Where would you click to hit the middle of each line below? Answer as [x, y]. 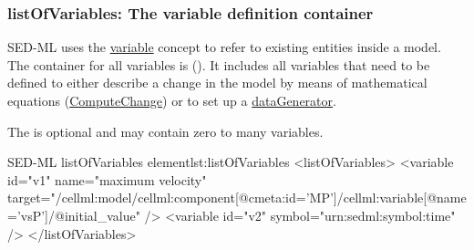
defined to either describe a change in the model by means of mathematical [217, 83]
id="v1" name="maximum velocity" [107, 179]
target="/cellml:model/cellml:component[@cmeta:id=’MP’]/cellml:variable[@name [237, 198]
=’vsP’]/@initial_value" [74, 215]
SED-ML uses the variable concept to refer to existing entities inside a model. [224, 47]
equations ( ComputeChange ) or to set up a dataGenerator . [172, 100]
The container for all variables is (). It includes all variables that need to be [219, 64]
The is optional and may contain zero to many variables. [165, 131]
